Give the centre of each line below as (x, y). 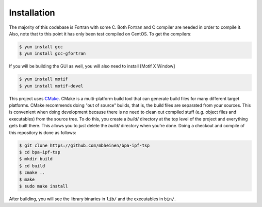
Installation (32, 13)
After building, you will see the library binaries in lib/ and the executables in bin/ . (92, 199)
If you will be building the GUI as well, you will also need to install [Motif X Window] (92, 66)
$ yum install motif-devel (51, 86)
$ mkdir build (36, 159)
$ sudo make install (43, 186)
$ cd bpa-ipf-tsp (40, 152)
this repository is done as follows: (42, 132)
